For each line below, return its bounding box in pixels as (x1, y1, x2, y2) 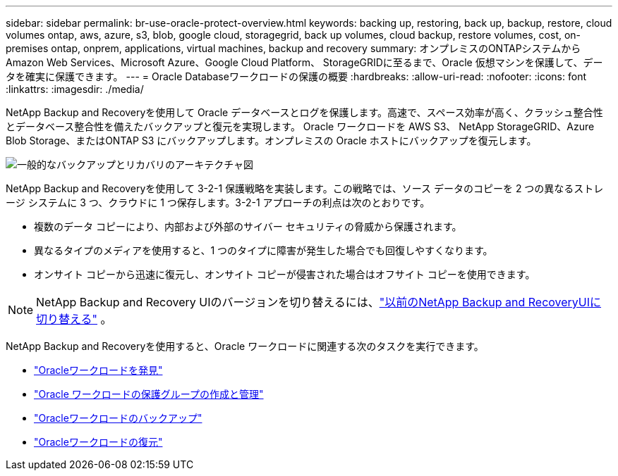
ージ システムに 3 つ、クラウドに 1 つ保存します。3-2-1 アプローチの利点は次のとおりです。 (6, 196, 430, 208)
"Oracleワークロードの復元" (34, 436, 163, 448)
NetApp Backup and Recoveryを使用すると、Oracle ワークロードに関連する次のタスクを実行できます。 (6, 340, 484, 352)
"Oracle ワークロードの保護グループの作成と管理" (34, 388, 264, 400)
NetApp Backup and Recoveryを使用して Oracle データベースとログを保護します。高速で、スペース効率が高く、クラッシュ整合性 (6, 106, 603, 118)
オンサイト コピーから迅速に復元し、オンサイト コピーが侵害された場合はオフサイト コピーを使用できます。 (34, 268, 535, 280)
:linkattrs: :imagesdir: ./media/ (6, 83, 144, 95)
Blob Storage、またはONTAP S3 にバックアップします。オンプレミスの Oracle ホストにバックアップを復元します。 (6, 134, 537, 146)
